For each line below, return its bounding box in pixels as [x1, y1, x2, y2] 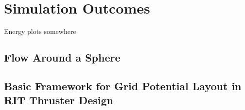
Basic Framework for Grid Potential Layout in [4, 78, 242, 93]
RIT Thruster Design [4, 93, 114, 108]
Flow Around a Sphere [4, 50, 121, 65]
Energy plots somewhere [4, 26, 76, 36]
